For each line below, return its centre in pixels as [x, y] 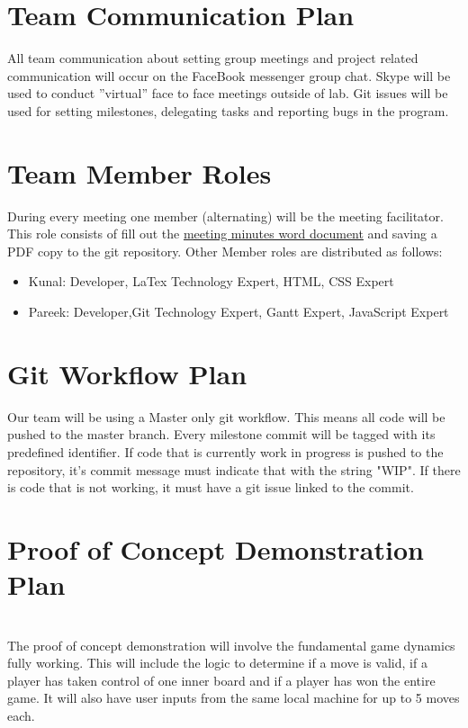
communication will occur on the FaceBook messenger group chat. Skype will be [229, 75]
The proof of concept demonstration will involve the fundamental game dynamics [231, 645]
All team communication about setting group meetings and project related [213, 58]
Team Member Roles [139, 172]
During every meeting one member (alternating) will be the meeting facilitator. [225, 216]
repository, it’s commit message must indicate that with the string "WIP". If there [234, 469]
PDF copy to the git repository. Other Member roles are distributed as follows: [225, 251]
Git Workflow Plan [127, 373]
